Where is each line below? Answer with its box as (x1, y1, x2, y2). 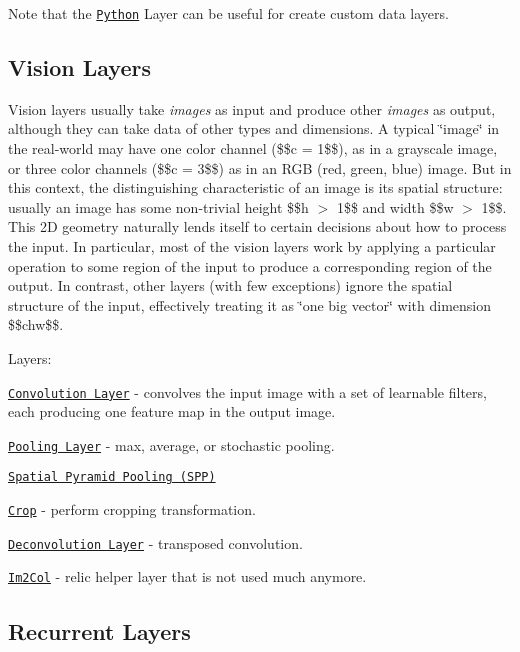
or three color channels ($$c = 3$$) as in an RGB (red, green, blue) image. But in (8, 157, 512, 178)
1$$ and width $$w (336, 196, 454, 217)
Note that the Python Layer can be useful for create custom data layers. (8, 3, 449, 23)
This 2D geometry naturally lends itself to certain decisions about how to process (8, 216, 507, 237)
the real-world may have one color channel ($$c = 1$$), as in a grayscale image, (8, 138, 498, 159)
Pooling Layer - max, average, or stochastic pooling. (8, 434, 335, 455)
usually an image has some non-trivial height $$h (8, 196, 309, 217)
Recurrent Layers (8, 615, 191, 646)
